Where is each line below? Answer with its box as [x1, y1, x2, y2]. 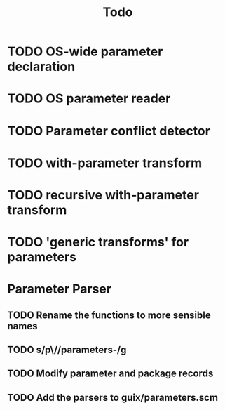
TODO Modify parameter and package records [7, 368, 214, 380]
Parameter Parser [7, 282, 112, 297]
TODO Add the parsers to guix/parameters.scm [7, 391, 219, 404]
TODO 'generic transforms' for [7, 234, 189, 250]
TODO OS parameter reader [7, 91, 171, 107]
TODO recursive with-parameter [7, 187, 200, 203]
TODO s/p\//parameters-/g [7, 344, 127, 356]
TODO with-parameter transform [7, 155, 202, 171]
